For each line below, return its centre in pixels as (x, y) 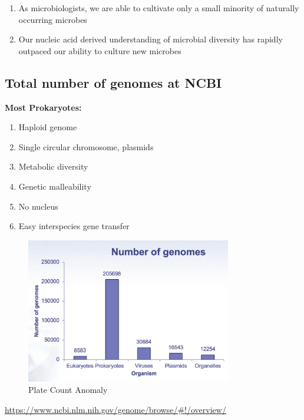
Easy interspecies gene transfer (74, 226)
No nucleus (38, 206)
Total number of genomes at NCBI (113, 82)
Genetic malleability (55, 186)
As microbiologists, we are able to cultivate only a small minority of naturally (159, 8)
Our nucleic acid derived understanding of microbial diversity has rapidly (151, 39)
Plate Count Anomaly (68, 390)
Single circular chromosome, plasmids (86, 146)
